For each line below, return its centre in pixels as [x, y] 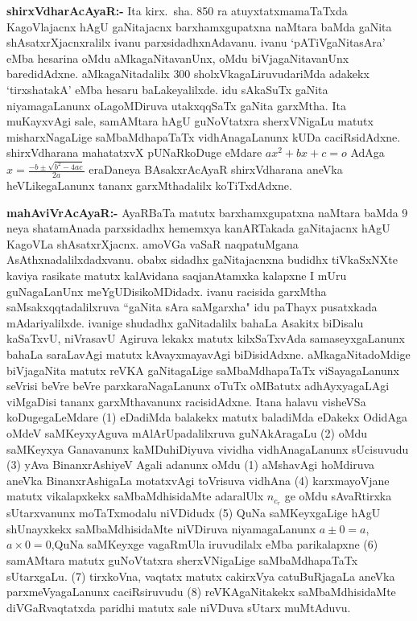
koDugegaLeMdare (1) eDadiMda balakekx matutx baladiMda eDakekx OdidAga [207, 417]
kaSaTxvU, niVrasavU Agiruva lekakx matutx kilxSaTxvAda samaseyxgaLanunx [206, 338]
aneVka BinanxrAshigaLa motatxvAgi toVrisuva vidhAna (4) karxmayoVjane [198, 480]
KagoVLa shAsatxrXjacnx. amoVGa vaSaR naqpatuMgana [153, 243]
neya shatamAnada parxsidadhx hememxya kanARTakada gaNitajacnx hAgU [198, 228]
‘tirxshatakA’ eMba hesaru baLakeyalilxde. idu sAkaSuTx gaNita [167, 89]
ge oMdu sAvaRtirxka [338, 496]
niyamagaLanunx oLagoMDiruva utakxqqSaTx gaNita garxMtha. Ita [176, 105]
